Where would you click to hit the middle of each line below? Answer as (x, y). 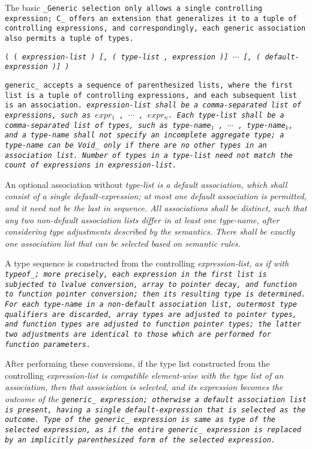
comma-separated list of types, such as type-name (108, 125)
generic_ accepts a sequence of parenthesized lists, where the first (149, 85)
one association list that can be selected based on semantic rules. (123, 243)
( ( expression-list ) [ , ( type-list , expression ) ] (117, 57)
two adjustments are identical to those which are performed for (138, 334)
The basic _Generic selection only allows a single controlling (133, 7)
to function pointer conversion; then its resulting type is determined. (155, 294)
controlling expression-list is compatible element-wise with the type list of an (144, 375)
